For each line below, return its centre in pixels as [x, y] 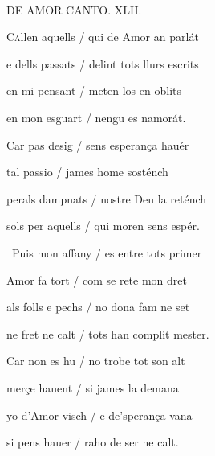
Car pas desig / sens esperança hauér [98, 144]
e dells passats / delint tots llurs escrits [103, 63]
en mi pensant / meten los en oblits [94, 90]
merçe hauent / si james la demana [93, 387]
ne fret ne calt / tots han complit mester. [108, 333]
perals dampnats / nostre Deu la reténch [107, 198]
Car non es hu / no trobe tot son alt [96, 361]
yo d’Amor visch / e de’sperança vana [99, 415]
